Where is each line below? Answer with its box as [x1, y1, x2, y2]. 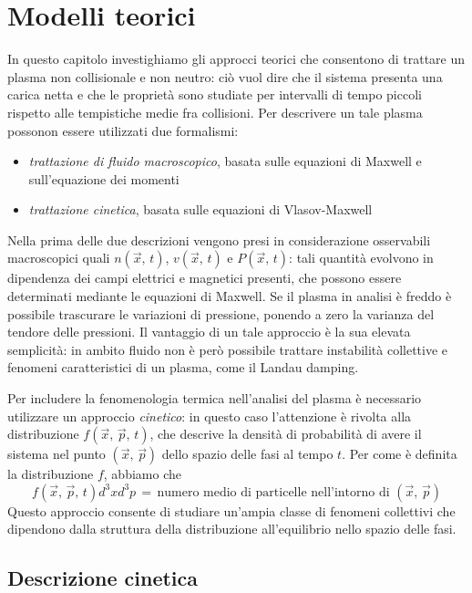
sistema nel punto [7, 444, 106, 463]
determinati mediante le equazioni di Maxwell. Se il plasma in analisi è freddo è [7, 286, 452, 306]
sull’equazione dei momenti [28, 169, 180, 188]
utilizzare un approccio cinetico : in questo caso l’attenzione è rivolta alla [7, 406, 412, 425]
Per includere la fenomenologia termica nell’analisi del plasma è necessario [7, 389, 422, 408]
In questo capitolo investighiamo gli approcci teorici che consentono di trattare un [7, 49, 466, 68]
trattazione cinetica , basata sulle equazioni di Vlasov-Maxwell [28, 200, 373, 219]
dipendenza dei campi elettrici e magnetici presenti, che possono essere [7, 268, 402, 287]
